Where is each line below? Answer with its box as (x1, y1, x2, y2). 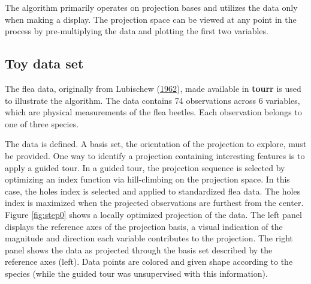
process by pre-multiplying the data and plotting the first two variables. (5, 25, 268, 37)
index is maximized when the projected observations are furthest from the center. (5, 196, 304, 209)
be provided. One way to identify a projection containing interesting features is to (5, 149, 305, 162)
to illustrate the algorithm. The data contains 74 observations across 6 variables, (5, 94, 300, 106)
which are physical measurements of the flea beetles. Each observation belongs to (5, 106, 302, 118)
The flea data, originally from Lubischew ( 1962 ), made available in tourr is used (5, 82, 301, 94)
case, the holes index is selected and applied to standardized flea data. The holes (5, 184, 301, 197)
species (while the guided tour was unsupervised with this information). (5, 267, 268, 279)
